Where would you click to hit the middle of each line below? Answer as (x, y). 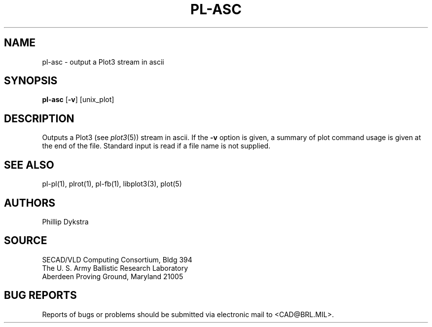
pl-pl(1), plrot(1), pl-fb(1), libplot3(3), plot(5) (112, 184)
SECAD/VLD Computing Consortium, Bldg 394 (117, 259)
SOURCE (26, 241)
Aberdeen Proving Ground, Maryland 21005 (113, 276)
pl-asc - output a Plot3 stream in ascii (103, 62)
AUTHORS (30, 203)
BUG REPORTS (40, 295)
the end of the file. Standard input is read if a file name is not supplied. (156, 146)
